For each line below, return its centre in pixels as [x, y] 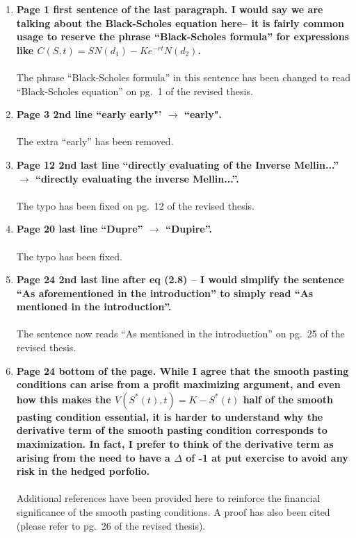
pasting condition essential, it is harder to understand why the [170, 416]
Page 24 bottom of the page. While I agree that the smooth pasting [183, 370]
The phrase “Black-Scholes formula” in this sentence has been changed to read [183, 77]
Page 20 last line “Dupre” [80, 229]
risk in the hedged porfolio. [83, 471]
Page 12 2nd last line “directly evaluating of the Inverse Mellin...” [178, 164]
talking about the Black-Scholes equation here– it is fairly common [180, 23]
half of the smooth [288, 399]
